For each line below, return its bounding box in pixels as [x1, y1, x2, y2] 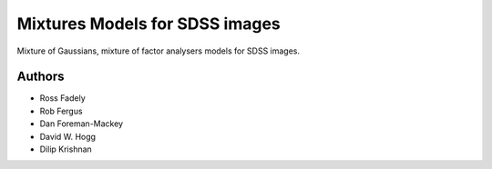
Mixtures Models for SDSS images [16, 14, 282, 34]
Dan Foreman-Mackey [39, 118, 123, 129]
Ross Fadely [39, 93, 86, 104]
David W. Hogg [39, 131, 96, 142]
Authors [16, 69, 65, 84]
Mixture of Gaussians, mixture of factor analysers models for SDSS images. [16, 45, 301, 56]
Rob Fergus [39, 105, 83, 116]
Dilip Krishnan [39, 144, 93, 154]
